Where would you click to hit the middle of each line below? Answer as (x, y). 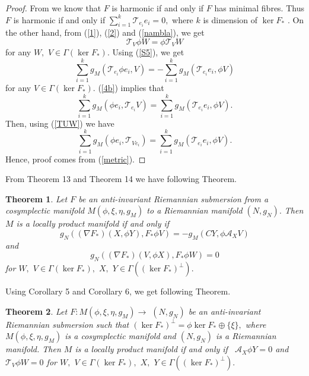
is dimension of (230, 19)
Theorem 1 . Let (36, 198)
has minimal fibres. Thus (259, 8)
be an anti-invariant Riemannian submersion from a (173, 198)
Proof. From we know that (53, 8)
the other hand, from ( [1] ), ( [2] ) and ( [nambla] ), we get (105, 32)
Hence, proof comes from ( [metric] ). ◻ (76, 159)
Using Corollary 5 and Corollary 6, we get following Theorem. (118, 291)
